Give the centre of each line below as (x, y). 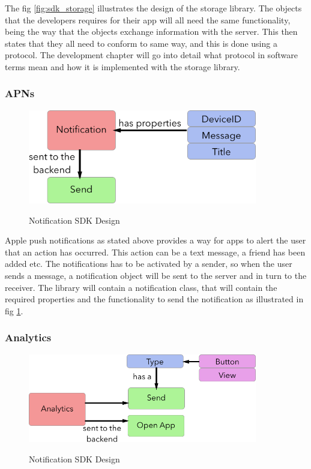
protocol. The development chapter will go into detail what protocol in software (151, 55)
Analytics (28, 337)
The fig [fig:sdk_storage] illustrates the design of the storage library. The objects (153, 8)
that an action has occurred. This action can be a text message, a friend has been (155, 252)
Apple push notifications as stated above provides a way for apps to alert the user (155, 240)
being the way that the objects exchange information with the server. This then (151, 31)
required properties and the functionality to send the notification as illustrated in (154, 299)
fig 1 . (14, 310)
